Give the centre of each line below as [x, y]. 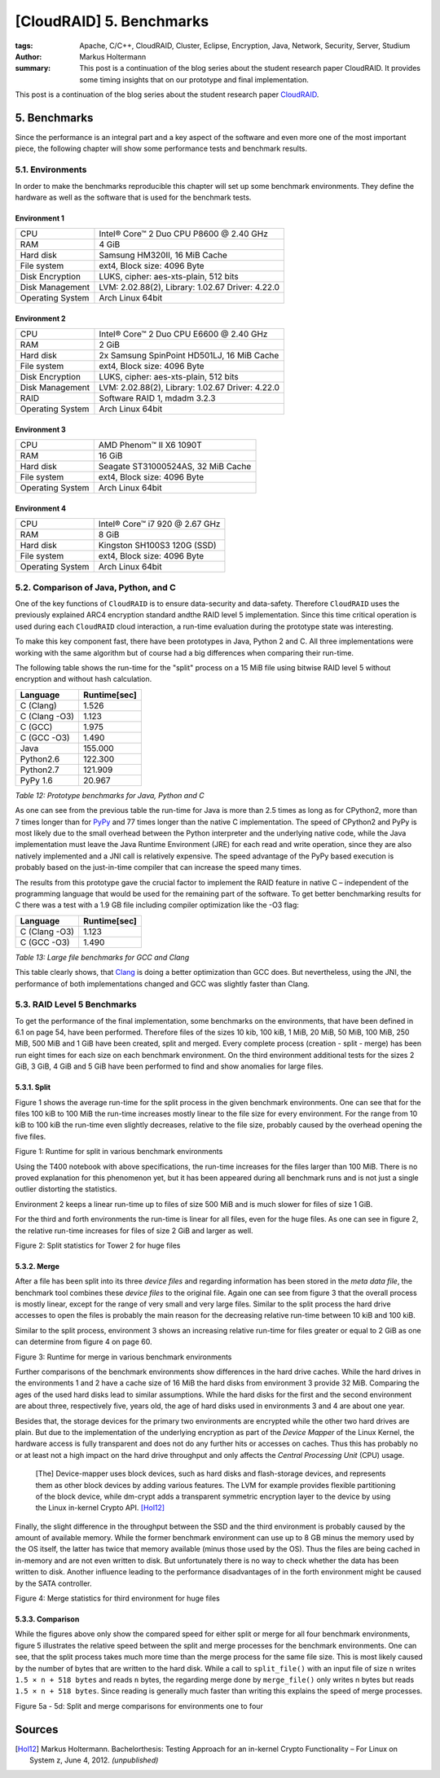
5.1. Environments [51, 169]
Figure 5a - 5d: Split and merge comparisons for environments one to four [139, 1706]
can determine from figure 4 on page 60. [84, 1342]
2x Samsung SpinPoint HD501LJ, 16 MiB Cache [189, 356]
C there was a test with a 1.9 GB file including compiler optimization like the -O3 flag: [157, 905]
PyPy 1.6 [36, 780]
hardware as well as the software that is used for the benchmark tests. [133, 197]
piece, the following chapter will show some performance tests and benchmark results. [161, 149]
